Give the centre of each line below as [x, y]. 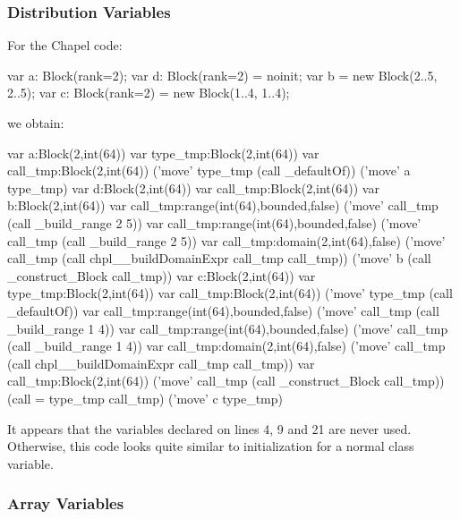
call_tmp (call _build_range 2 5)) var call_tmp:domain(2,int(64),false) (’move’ [226, 240]
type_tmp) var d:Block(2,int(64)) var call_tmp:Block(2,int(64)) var [193, 187]
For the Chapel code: [65, 45]
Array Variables [66, 503]
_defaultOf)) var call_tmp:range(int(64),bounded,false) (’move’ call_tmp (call [223, 310]
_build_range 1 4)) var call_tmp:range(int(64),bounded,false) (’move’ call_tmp [228, 328]
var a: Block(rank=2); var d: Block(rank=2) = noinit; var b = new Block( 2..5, [222, 75]
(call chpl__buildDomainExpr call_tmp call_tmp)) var [161, 363]
